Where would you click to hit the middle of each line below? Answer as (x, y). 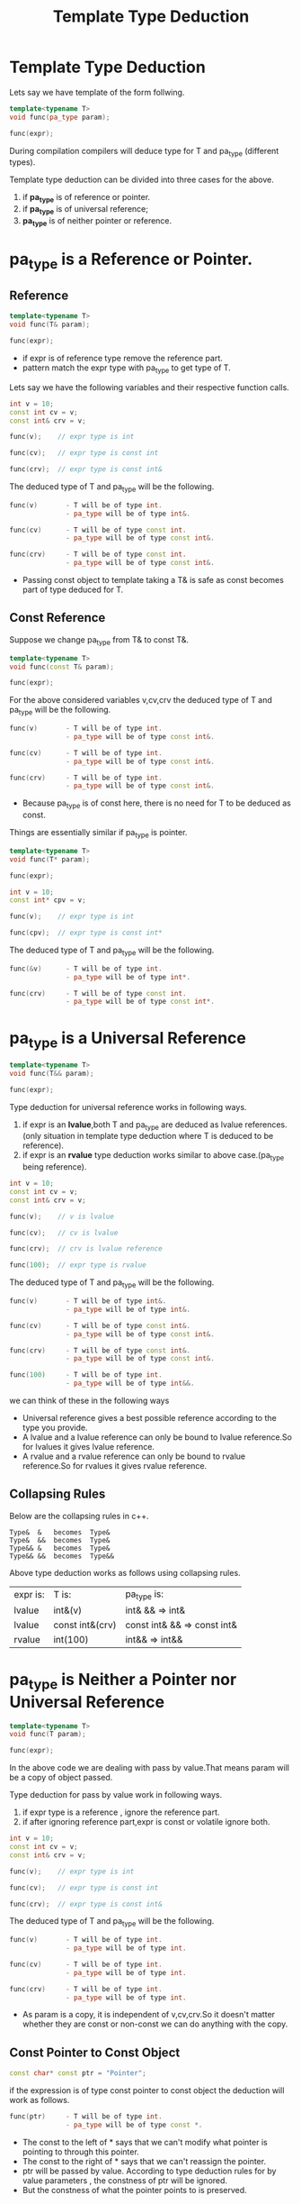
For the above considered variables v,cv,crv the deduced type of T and (141, 700)
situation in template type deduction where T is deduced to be (159, 1136)
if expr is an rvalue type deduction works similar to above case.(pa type (153, 1157)
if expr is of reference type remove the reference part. (122, 358)
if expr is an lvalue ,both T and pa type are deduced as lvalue (133, 1125)
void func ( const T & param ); (62, 667)
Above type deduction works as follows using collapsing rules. (125, 1572)
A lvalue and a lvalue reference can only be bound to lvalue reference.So (157, 1437)
